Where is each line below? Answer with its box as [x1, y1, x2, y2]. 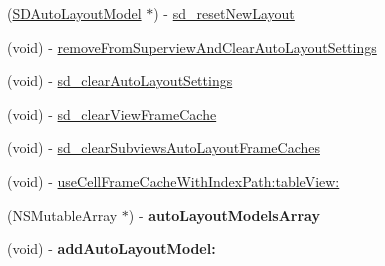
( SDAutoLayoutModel [7, 3, 142, 23]
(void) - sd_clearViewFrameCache [7, 103, 217, 124]
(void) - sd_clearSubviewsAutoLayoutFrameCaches [7, 137, 320, 158]
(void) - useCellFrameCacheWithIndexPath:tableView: [7, 170, 340, 191]
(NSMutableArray [7, 204, 118, 225]
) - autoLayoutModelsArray [128, 204, 320, 225]
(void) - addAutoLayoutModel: [7, 238, 216, 259]
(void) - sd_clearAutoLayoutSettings [7, 70, 233, 91]
